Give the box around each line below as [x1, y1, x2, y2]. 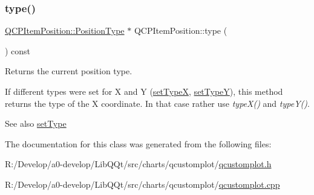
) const [5, 44, 31, 57]
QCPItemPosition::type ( [134, 24, 227, 37]
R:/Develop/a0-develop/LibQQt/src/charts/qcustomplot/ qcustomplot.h [5, 158, 272, 170]
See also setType [5, 117, 67, 130]
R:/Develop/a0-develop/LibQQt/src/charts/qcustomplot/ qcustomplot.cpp [5, 177, 280, 190]
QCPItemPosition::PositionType [5, 24, 125, 37]
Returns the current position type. [5, 65, 132, 77]
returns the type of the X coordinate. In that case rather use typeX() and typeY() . [5, 97, 310, 109]
